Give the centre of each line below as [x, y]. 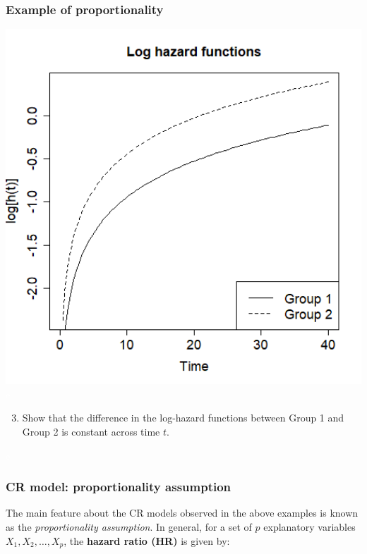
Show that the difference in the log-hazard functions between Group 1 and [183, 418]
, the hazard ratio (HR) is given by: [147, 540]
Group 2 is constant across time [91, 431]
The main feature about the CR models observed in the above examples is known [182, 513]
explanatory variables [309, 527]
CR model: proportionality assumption [119, 487]
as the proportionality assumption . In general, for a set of [129, 527]
